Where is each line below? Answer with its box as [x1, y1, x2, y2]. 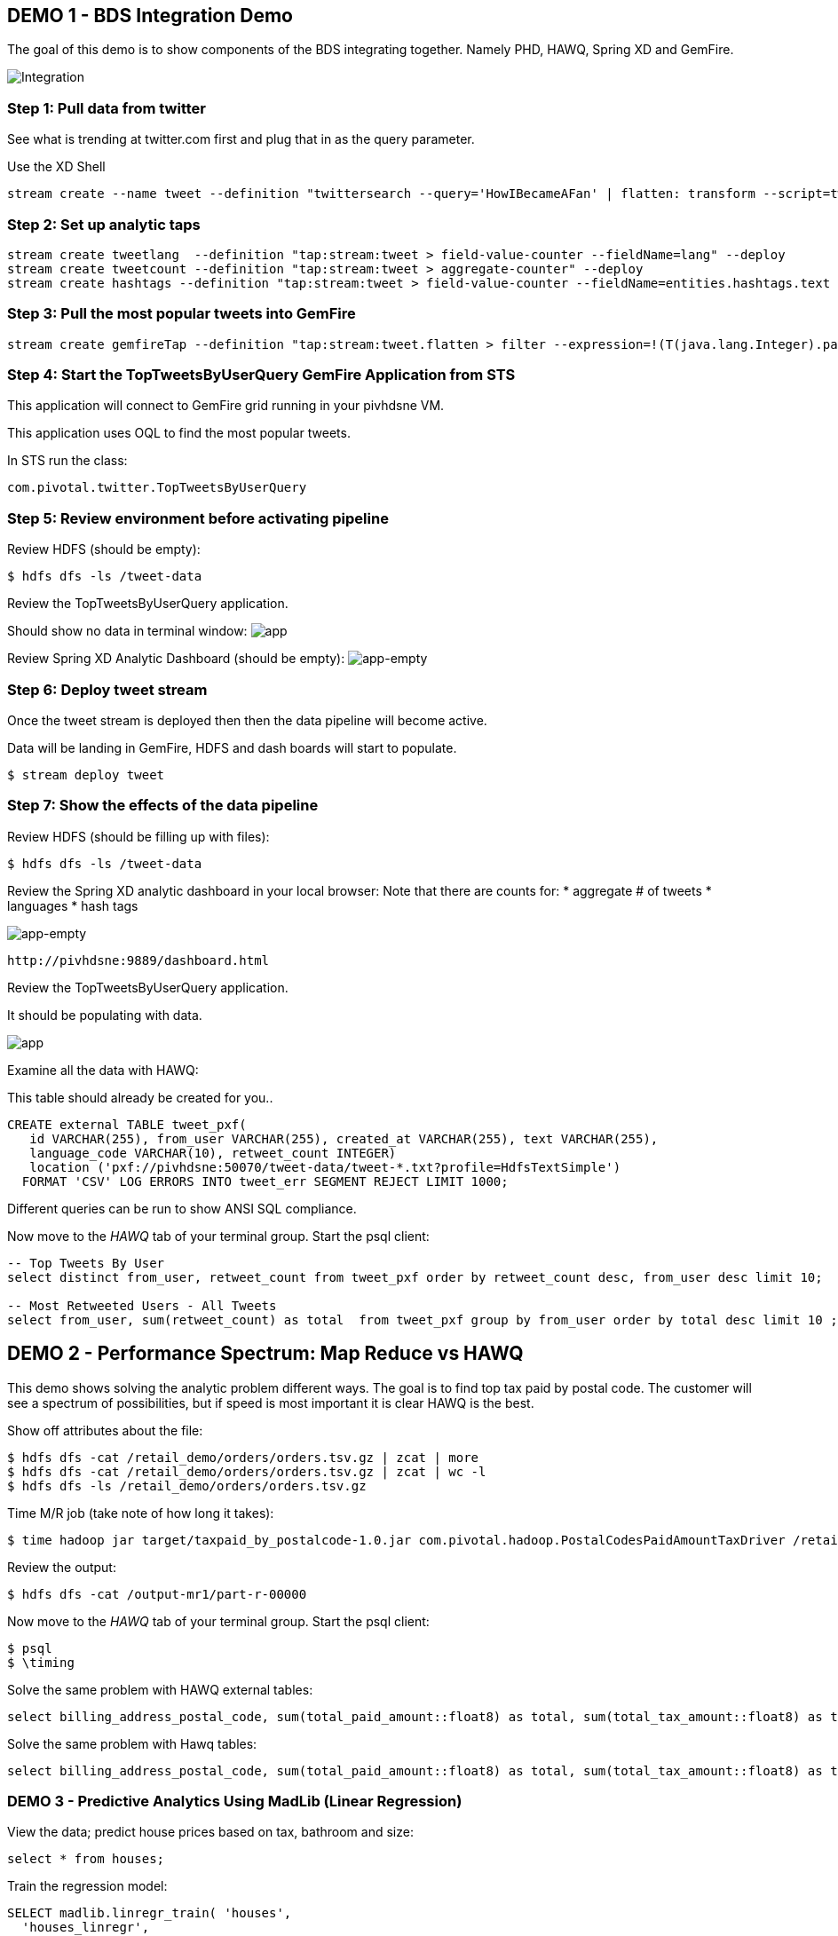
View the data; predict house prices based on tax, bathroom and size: [7, 1824, 414, 1840]
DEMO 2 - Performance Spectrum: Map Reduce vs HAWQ [7, 1342, 524, 1365]
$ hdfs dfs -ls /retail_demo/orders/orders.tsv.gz [7, 1478, 367, 1493]
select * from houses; [7, 1852, 165, 1867]
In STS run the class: [7, 453, 128, 469]
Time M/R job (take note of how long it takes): [7, 1505, 274, 1521]
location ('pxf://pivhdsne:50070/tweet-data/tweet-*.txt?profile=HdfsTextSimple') [29, 1159, 621, 1174]
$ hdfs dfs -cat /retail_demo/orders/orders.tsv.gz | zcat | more [7, 1450, 479, 1465]
